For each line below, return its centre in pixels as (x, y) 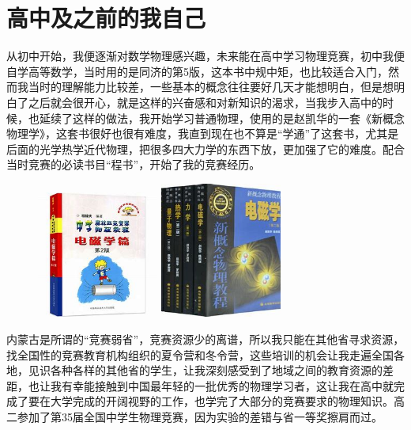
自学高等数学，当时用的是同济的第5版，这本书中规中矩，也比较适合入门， (197, 71)
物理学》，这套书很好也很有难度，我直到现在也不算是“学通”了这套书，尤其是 (203, 133)
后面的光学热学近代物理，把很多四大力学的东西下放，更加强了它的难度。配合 (205, 148)
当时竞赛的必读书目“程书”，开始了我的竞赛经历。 (134, 164)
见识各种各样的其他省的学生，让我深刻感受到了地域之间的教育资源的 (205, 370)
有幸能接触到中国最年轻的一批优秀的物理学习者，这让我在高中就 (227, 385)
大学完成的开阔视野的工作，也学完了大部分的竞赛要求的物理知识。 (222, 401)
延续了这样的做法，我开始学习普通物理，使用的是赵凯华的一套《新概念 (222, 118)
